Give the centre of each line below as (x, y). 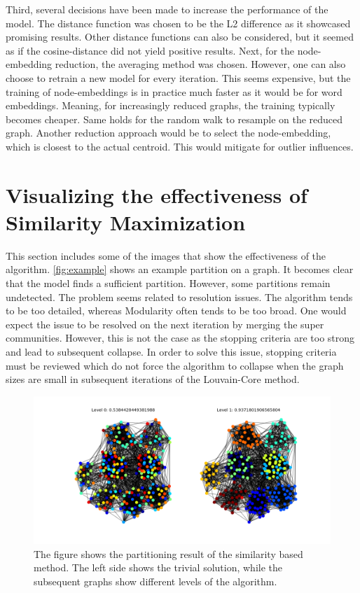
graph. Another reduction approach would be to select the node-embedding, (168, 133)
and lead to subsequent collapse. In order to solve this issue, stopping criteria (171, 351)
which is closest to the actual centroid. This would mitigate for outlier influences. (180, 146)
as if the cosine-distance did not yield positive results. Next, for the (150, 50)
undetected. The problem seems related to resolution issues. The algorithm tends (179, 296)
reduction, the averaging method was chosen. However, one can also (200, 64)
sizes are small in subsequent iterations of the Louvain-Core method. (153, 379)
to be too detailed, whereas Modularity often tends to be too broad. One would (176, 311)
